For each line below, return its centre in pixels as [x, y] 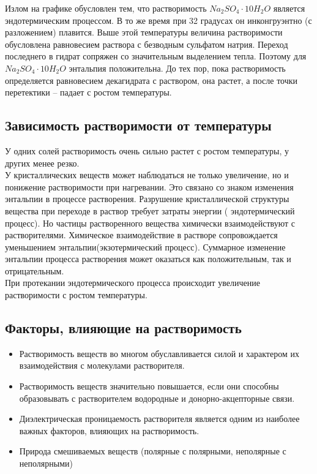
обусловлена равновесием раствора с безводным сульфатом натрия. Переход [147, 44]
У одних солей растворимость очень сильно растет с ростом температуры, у [147, 150]
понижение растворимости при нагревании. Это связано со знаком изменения [149, 186]
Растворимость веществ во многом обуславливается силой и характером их [159, 353]
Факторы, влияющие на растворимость [123, 328]
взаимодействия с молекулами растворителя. [102, 365]
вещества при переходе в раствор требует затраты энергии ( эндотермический [150, 210]
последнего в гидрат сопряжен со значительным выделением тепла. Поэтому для [156, 56]
